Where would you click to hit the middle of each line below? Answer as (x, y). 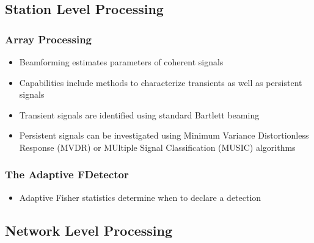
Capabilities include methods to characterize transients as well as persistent (161, 82)
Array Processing (48, 39)
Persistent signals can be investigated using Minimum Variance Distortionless (164, 135)
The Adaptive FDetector (67, 174)
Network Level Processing (89, 230)
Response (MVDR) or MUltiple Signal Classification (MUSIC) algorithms (157, 147)
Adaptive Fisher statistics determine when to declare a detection (140, 197)
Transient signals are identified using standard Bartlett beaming (139, 114)
